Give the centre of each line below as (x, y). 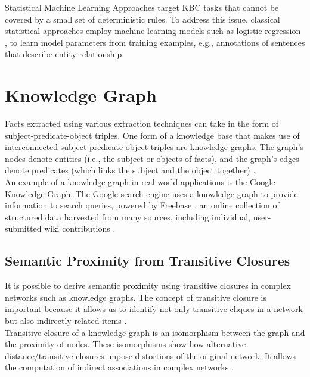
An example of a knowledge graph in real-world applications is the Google (140, 182)
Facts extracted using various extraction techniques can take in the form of (142, 124)
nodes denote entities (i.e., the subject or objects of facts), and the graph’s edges (152, 158)
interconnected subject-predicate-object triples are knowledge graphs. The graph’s (154, 147)
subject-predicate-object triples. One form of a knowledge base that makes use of (152, 135)
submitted (23, 228)
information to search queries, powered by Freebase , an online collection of (142, 205)
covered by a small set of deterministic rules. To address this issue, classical (142, 19)
